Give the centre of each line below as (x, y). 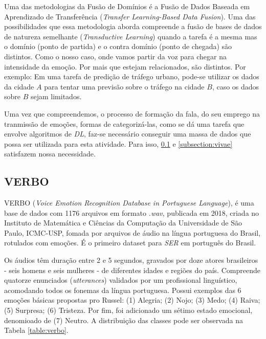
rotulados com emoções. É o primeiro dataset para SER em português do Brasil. (130, 243)
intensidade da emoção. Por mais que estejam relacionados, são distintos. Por (125, 66)
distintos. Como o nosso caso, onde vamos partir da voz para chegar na (115, 56)
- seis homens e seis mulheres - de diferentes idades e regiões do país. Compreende (132, 270)
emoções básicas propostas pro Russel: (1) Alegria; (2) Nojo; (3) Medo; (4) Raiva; (132, 300)
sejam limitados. (56, 96)
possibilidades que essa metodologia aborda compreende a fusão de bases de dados (133, 26)
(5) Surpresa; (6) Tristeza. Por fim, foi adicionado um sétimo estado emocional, (128, 310)
